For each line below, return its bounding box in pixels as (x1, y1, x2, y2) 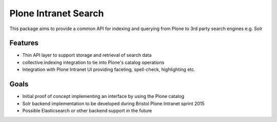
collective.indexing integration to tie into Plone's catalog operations (22, 59, 165, 65)
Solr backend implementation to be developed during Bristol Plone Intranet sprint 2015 (22, 100, 205, 107)
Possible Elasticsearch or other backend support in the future (22, 107, 152, 113)
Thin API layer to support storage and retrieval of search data (22, 52, 152, 58)
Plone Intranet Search (9, 8, 104, 19)
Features (9, 39, 38, 47)
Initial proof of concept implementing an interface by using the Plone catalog (22, 93, 185, 100)
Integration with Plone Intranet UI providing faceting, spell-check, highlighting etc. (22, 66, 196, 72)
